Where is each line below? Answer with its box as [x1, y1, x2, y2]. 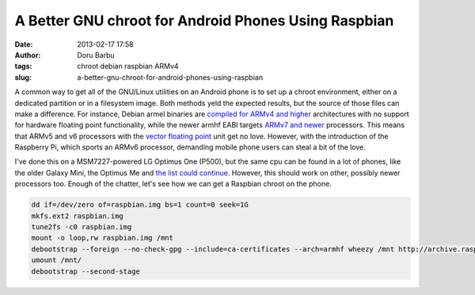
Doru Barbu [77, 50, 115, 59]
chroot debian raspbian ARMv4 [77, 62, 179, 71]
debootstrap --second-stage [31, 267, 140, 276]
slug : [14, 72, 32, 82]
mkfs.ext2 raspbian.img [31, 211, 124, 221]
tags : [14, 62, 32, 71]
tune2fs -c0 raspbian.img [31, 222, 132, 231]
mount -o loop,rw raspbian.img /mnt [31, 233, 174, 243]
